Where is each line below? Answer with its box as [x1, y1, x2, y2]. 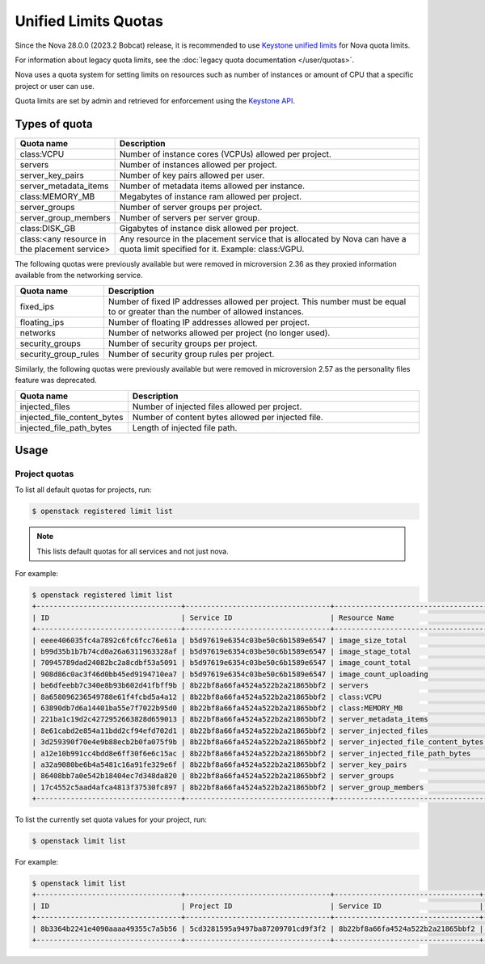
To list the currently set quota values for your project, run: [15, 815, 208, 824]
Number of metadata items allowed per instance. [119, 180, 306, 192]
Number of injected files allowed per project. [132, 401, 302, 412]
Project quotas [15, 468, 74, 479]
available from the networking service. [15, 271, 143, 280]
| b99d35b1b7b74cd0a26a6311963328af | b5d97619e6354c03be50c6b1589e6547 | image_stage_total [32, 647, 411, 656]
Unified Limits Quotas [15, 12, 164, 30]
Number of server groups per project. [119, 202, 263, 213]
